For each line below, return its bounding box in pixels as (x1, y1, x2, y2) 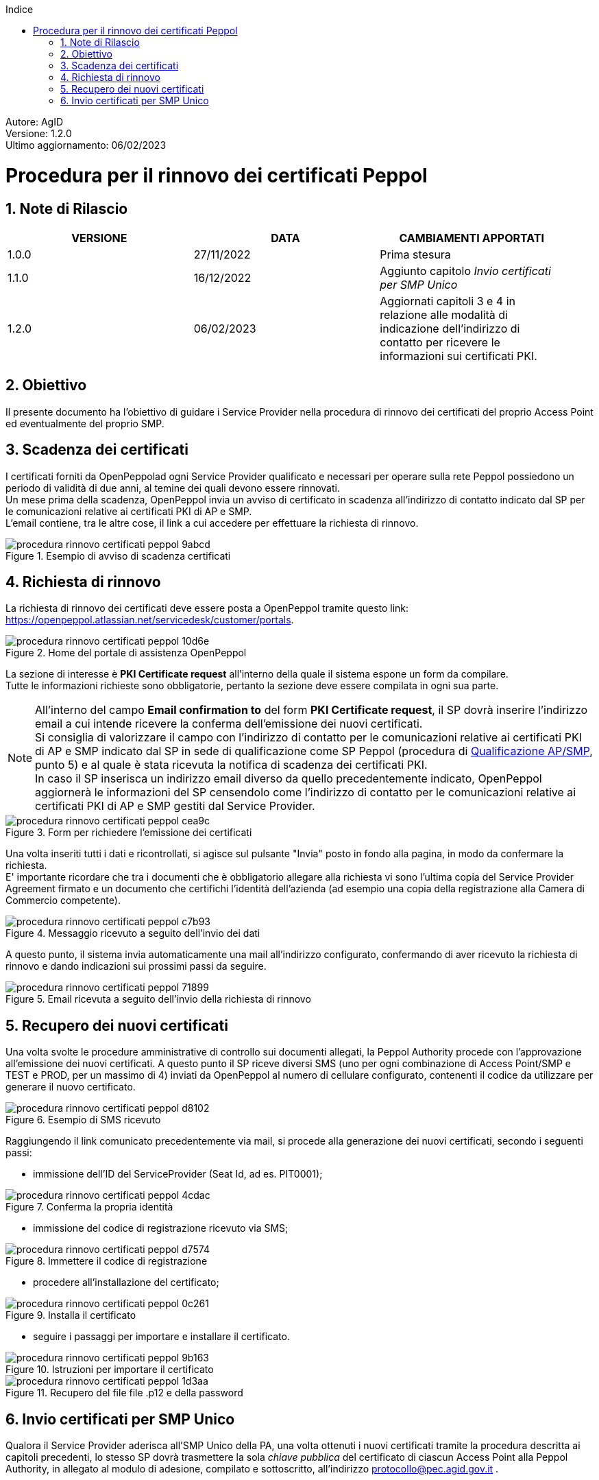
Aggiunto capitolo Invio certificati (380, 263, 551, 278)
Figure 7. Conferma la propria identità (5, 1201, 173, 1213)
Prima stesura (380, 247, 451, 261)
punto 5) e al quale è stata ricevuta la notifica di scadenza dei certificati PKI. (35, 758, 428, 772)
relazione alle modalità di (380, 307, 509, 322)
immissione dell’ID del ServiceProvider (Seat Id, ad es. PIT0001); (33, 1168, 323, 1180)
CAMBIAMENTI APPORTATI (399, 230, 544, 245)
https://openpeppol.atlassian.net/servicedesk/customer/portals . (5, 614, 294, 626)
